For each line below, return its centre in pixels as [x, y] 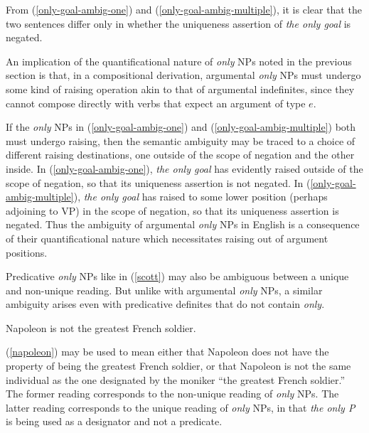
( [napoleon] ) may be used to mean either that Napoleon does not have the [167, 352]
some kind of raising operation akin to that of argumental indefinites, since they [180, 89]
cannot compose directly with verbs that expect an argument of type [156, 103]
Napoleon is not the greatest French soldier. [101, 327]
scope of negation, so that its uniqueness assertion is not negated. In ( [158, 182]
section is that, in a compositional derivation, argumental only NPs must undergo [183, 75]
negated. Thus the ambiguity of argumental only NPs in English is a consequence [183, 224]
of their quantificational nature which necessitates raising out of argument [167, 238]
